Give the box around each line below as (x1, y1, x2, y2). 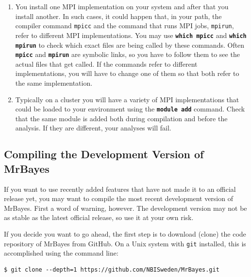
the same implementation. (15, 78, 93, 88)
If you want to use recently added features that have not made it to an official (4, 184, 236, 194)
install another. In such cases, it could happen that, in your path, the (15, 11, 222, 21)
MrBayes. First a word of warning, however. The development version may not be (4, 203, 247, 213)
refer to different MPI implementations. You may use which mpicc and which (15, 30, 247, 40)
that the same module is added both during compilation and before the (15, 113, 228, 123)
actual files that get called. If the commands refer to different (15, 58, 198, 69)
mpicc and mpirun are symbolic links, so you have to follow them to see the (15, 49, 240, 59)
